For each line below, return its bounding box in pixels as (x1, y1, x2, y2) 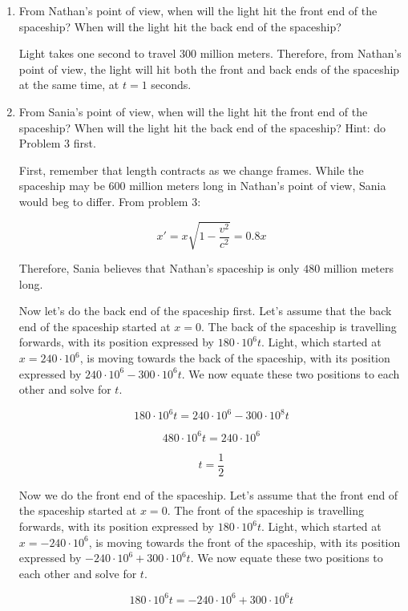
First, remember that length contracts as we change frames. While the (18, 161, 364, 178)
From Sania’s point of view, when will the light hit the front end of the (18, 103, 368, 119)
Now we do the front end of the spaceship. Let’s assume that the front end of (18, 486, 398, 503)
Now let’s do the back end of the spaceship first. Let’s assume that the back (18, 302, 392, 319)
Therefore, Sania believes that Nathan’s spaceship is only (18, 260, 300, 277)
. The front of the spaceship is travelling (167, 502, 364, 519)
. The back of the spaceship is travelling (201, 318, 397, 334)
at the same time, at (18, 76, 119, 93)
